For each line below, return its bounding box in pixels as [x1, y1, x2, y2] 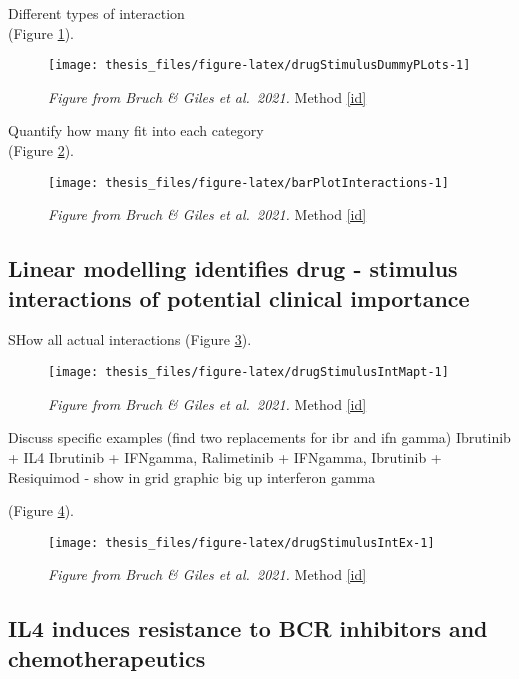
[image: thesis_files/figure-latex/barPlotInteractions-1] [48, 175, 449, 190]
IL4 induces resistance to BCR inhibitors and [8, 613, 488, 644]
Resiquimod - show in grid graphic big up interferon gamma [8, 466, 376, 487]
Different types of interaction [8, 3, 185, 23]
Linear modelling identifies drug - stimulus [8, 253, 458, 284]
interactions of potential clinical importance [8, 282, 470, 313]
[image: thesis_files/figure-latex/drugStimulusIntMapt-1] [48, 365, 449, 380]
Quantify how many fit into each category [8, 120, 264, 141]
